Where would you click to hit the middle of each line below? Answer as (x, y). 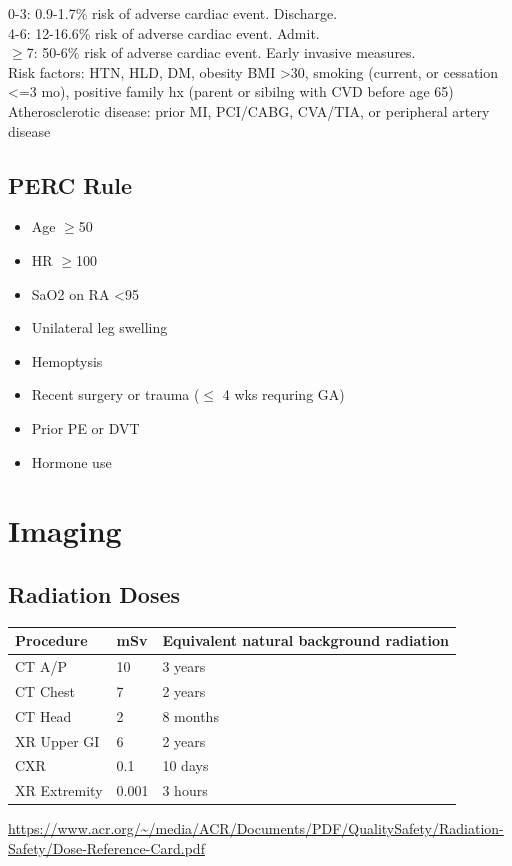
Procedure (51, 640)
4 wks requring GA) (283, 394)
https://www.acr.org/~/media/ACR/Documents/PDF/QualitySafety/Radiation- (256, 828)
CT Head (43, 715)
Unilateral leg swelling (99, 327)
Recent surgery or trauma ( (115, 394)
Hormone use (71, 461)
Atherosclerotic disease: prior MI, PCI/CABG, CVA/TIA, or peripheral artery (249, 110)
